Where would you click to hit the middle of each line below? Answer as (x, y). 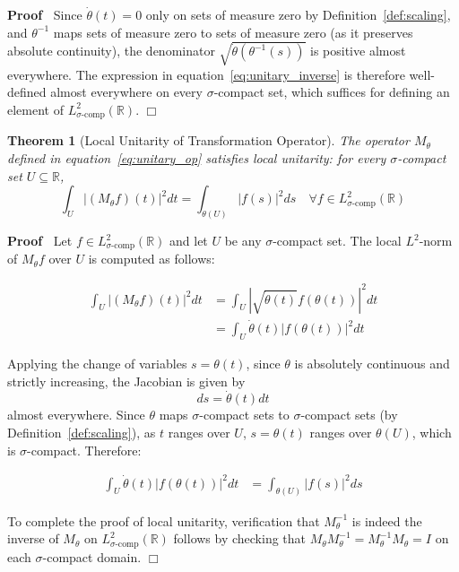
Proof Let (40, 241)
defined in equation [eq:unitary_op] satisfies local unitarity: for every (197, 157)
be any (243, 241)
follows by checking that (240, 538)
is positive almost (358, 51)
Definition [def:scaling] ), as (82, 432)
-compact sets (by (349, 415)
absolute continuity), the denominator (111, 51)
